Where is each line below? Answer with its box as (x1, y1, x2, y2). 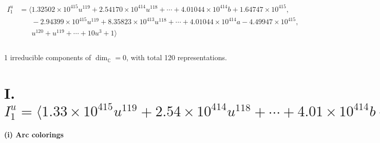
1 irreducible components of (4, 52, 91, 63)
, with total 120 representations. (126, 52, 227, 63)
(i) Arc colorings (4, 129, 64, 139)
